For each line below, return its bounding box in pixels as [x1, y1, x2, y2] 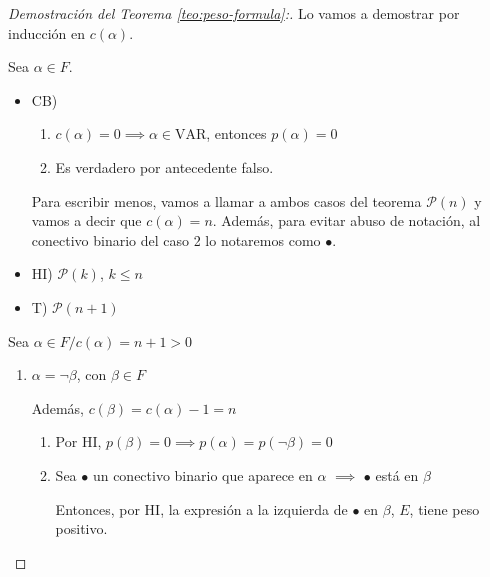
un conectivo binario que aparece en [92, 464, 313, 485]
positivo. [55, 518, 108, 539]
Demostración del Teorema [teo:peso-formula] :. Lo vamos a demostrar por [8, 3, 460, 23]
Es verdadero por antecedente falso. [55, 156, 274, 177]
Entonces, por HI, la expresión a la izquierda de [55, 498, 348, 519]
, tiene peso [409, 498, 480, 519]
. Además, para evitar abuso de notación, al [212, 210, 481, 231]
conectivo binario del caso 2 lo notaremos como [31, 229, 321, 250]
